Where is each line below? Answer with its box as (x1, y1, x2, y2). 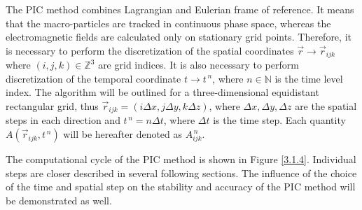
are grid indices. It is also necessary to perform (98, 57, 299, 72)
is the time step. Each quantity (213, 113, 346, 127)
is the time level (274, 71, 343, 85)
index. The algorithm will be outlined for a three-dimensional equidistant (6, 85, 319, 99)
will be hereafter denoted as (63, 127, 183, 141)
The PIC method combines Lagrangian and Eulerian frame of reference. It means (6, 2, 354, 16)
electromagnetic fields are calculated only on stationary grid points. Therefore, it (6, 29, 351, 44)
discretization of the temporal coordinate (6, 71, 181, 85)
